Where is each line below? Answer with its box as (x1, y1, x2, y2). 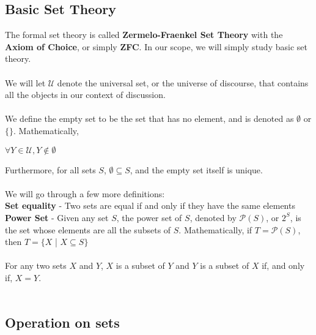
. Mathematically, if (178, 223, 252, 236)
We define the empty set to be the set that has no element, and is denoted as (5, 112, 294, 125)
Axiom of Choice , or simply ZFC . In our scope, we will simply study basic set (5, 40, 307, 53)
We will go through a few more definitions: (5, 187, 165, 200)
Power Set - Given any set (5, 211, 109, 224)
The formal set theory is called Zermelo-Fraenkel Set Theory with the (5, 28, 283, 41)
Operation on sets (5, 313, 120, 332)
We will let (5, 76, 46, 89)
